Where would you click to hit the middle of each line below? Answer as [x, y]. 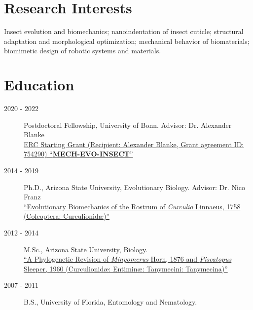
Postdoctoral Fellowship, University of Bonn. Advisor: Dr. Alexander [128, 125]
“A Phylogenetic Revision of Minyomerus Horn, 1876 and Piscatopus [128, 259]
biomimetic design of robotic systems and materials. [83, 51]
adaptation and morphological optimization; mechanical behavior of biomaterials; [127, 41]
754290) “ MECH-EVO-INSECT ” [78, 154]
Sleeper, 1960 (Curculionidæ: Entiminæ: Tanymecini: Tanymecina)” [126, 268]
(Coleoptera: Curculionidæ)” [67, 216]
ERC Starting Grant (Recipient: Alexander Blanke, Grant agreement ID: [134, 144]
